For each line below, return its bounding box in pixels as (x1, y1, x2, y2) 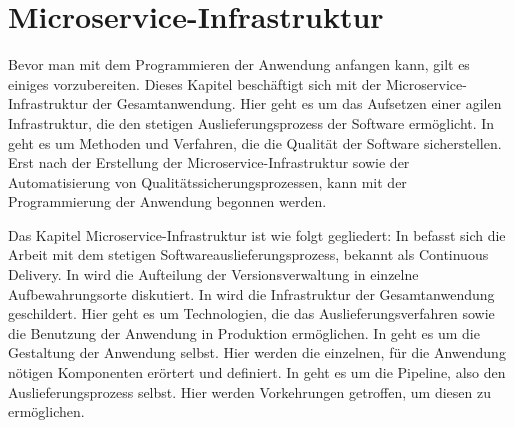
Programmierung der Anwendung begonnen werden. (8, 191, 327, 212)
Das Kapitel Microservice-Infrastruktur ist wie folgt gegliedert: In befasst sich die (8, 224, 506, 245)
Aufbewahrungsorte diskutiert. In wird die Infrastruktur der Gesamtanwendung (8, 283, 495, 304)
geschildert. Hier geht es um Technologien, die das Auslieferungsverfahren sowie (8, 303, 495, 324)
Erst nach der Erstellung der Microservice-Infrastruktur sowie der (8, 152, 410, 173)
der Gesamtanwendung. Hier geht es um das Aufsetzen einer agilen (92, 93, 502, 114)
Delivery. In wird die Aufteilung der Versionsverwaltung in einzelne (8, 264, 419, 285)
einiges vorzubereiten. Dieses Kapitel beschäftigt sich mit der (8, 73, 382, 94)
